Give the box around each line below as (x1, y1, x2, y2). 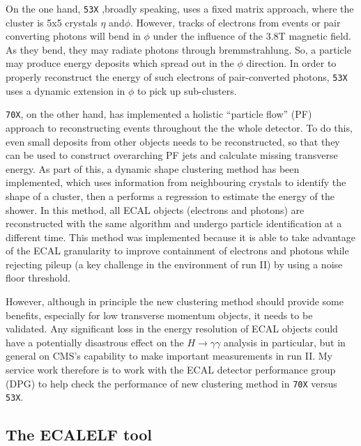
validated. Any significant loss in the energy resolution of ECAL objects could (6, 321, 338, 336)
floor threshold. (6, 270, 71, 285)
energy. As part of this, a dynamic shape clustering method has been (6, 161, 300, 176)
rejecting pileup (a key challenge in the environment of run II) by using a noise (6, 256, 343, 271)
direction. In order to (246, 56, 337, 70)
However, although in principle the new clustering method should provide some (6, 294, 344, 309)
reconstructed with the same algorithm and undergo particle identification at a (6, 216, 342, 231)
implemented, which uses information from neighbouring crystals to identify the (6, 175, 346, 190)
